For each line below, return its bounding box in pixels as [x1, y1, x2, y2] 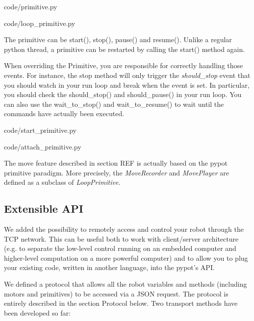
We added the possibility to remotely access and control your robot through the [4, 224, 244, 234]
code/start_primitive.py [4, 124, 76, 135]
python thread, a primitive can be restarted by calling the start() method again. [4, 44, 245, 54]
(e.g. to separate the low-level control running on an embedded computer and [4, 243, 236, 253]
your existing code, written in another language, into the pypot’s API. [4, 262, 215, 272]
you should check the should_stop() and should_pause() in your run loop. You [4, 89, 242, 99]
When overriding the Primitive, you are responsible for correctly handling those [4, 60, 243, 71]
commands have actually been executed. [4, 108, 125, 119]
